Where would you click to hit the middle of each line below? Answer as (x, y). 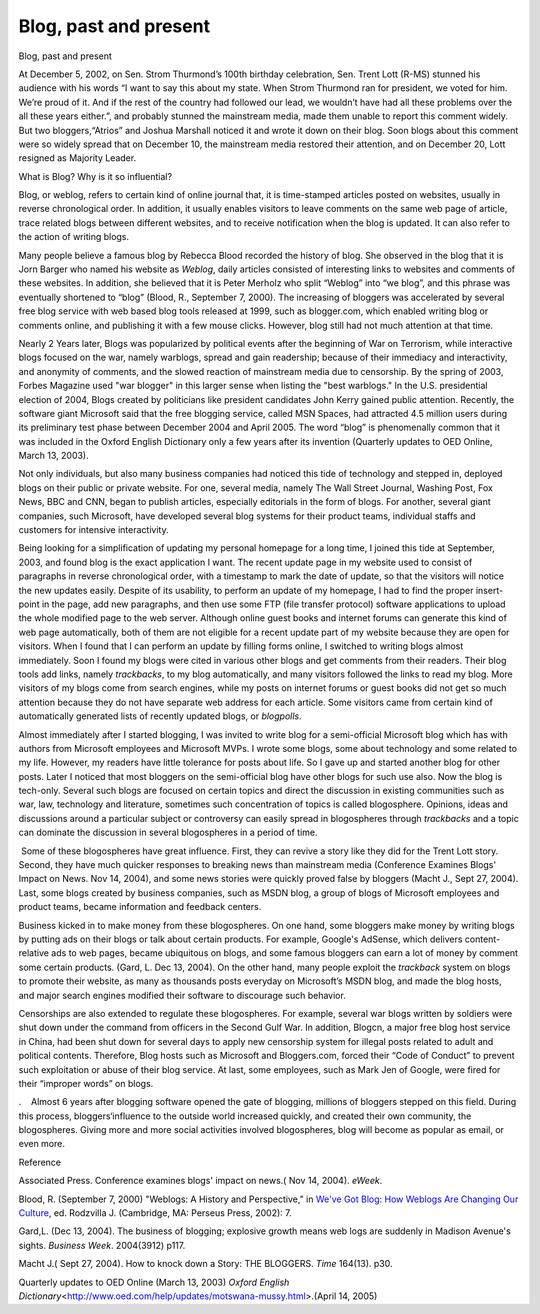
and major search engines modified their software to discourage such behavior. (182, 995)
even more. (41, 1144)
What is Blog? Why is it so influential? (95, 176)
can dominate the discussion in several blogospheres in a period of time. (168, 832)
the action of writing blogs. (74, 237)
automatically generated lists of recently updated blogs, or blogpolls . (160, 716)
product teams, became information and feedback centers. (140, 907)
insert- (489, 590)
